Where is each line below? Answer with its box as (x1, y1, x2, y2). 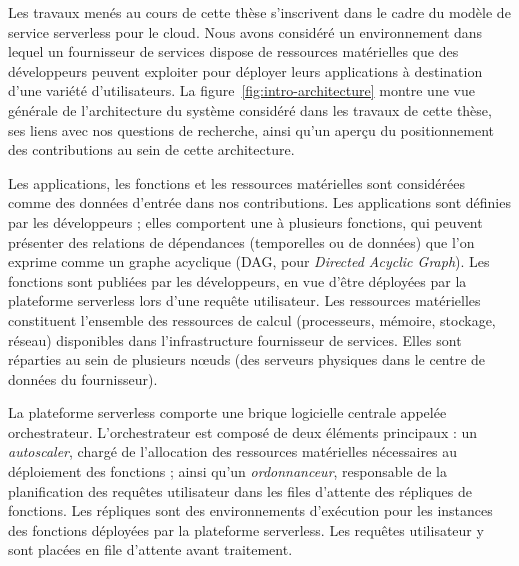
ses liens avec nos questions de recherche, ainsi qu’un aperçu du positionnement (8, 119, 495, 140)
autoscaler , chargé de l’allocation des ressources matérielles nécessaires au (8, 441, 458, 462)
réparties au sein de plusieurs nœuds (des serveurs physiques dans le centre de (8, 349, 486, 370)
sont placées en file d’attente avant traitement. (8, 539, 293, 560)
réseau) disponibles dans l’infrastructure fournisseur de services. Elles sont (8, 329, 462, 350)
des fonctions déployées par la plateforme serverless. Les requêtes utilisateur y (8, 519, 484, 540)
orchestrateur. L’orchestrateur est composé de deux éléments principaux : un (8, 421, 478, 442)
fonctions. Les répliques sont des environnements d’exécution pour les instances (8, 500, 493, 521)
